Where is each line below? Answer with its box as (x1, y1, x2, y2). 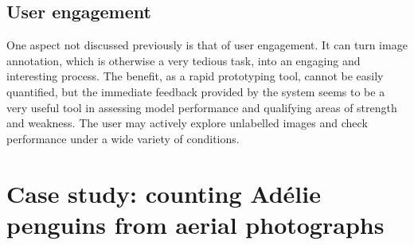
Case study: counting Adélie (6, 177, 321, 209)
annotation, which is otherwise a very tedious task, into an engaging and (6, 52, 361, 68)
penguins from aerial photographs (6, 208, 385, 240)
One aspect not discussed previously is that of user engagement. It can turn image (6, 37, 408, 53)
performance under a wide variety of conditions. (6, 130, 240, 146)
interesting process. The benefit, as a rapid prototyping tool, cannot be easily (6, 68, 384, 84)
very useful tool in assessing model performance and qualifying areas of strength (6, 99, 397, 115)
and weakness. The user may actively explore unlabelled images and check (6, 115, 368, 131)
